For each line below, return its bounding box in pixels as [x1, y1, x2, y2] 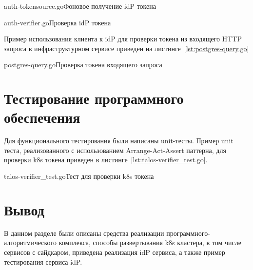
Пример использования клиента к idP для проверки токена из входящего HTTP [4, 34, 242, 44]
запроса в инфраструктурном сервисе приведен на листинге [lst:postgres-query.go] [4, 43, 249, 53]
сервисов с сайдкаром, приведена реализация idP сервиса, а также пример [4, 247, 225, 257]
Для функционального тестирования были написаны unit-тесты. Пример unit [4, 135, 234, 146]
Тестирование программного [4, 88, 184, 108]
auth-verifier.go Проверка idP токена [4, 17, 111, 27]
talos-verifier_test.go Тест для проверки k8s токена [4, 171, 154, 181]
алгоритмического [4, 237, 57, 248]
